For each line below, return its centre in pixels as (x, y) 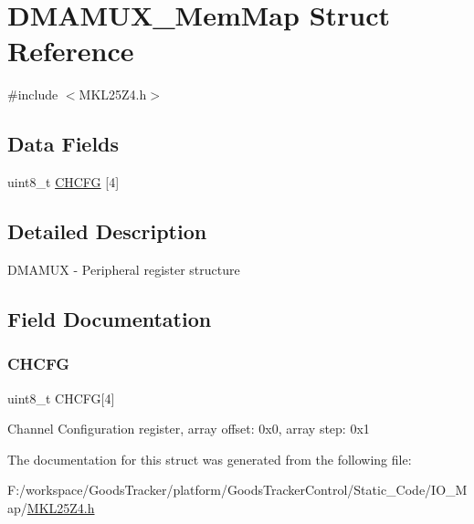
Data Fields (63, 144)
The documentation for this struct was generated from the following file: (210, 459)
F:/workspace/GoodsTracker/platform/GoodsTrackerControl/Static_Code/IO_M (237, 490)
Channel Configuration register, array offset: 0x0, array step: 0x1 (189, 429)
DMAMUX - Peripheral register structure (124, 269)
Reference (71, 51)
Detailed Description (107, 231)
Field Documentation (110, 318)
